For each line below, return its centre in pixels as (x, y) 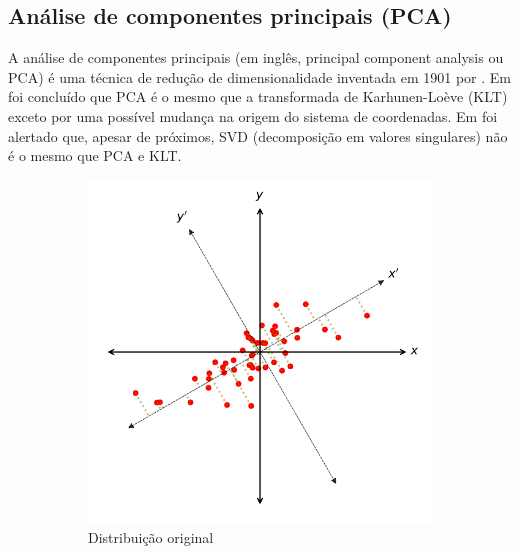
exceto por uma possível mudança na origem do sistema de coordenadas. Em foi (253, 115)
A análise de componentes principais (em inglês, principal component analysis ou (256, 57)
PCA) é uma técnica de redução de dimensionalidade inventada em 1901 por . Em (259, 76)
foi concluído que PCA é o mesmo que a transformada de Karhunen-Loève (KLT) (258, 96)
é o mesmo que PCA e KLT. (95, 155)
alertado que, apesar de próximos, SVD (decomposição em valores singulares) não (258, 135)
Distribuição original (151, 537)
